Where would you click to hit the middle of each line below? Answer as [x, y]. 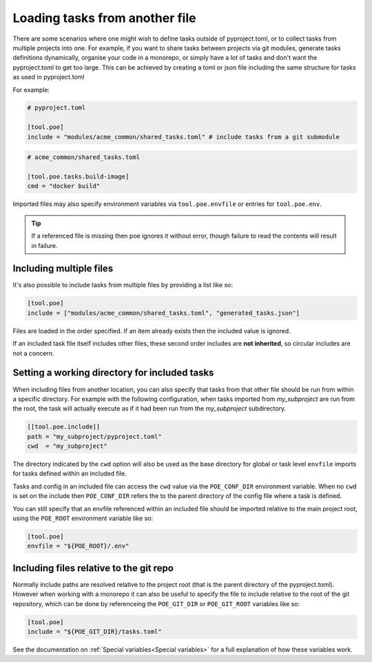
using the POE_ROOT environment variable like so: [83, 518]
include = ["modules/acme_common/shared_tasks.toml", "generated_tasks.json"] [163, 313]
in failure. [44, 245]
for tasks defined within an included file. [70, 474]
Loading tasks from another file [104, 18]
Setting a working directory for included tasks [113, 373]
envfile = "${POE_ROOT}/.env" [78, 546]
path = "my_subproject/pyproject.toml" [94, 436]
